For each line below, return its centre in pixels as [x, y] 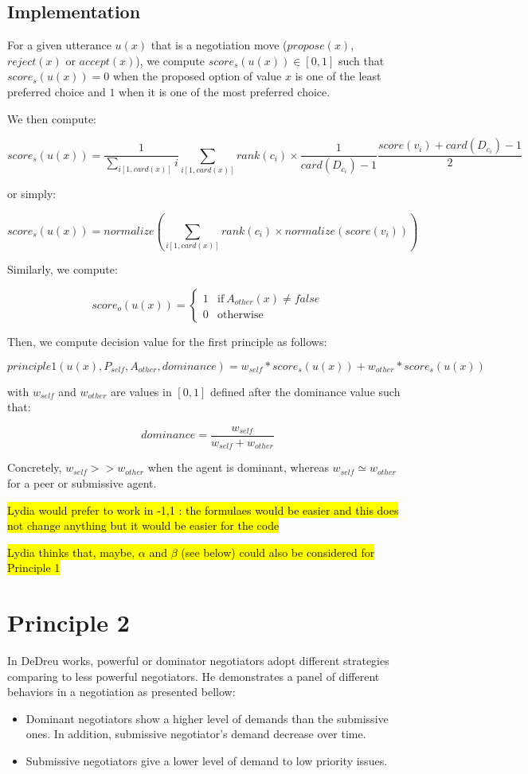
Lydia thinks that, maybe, [71, 552]
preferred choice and [57, 91]
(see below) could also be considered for [278, 552]
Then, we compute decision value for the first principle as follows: [167, 342]
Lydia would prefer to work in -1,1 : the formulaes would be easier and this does [203, 510]
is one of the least [338, 76]
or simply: [32, 193]
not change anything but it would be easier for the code [143, 525]
